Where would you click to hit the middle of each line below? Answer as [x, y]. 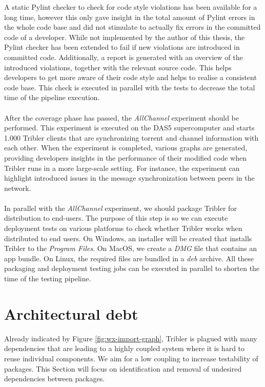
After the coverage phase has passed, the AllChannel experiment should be [121, 117]
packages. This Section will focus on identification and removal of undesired [123, 368]
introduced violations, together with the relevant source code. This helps [118, 67]
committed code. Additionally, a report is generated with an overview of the [124, 57]
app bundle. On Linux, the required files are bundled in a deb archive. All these [129, 258]
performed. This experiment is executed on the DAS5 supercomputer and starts [129, 128]
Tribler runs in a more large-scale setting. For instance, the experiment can [122, 168]
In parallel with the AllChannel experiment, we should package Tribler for [120, 208]
